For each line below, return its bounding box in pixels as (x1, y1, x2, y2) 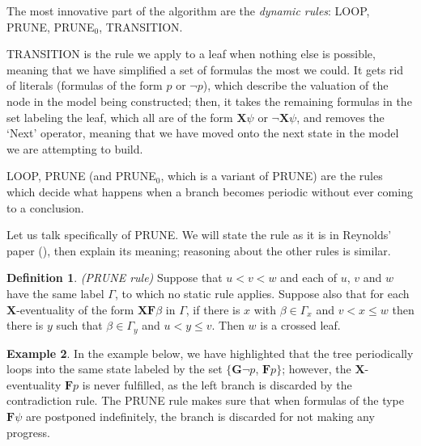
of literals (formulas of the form (6, 77, 163, 94)
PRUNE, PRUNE (6, 18, 95, 35)
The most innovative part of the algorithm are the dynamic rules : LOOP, (6, 2, 370, 19)
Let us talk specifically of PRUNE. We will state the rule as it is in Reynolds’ (6, 226, 392, 243)
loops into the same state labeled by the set (6, 360, 223, 377)
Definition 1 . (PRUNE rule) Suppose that (6, 269, 223, 286)
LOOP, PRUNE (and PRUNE (6, 167, 156, 184)
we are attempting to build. (6, 140, 143, 157)
